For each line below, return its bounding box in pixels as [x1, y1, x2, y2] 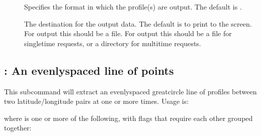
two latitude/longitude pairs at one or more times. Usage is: [4, 96, 189, 106]
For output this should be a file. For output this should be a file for [24, 28, 232, 39]
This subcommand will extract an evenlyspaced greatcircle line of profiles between [4, 86, 257, 96]
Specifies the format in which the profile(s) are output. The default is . [24, 2, 242, 12]
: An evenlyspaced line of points [4, 62, 174, 78]
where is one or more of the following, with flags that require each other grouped [4, 112, 253, 123]
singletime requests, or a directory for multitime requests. [24, 38, 201, 48]
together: [4, 122, 32, 133]
